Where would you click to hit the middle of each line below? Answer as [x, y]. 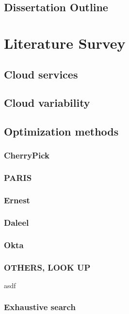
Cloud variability [47, 103]
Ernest [17, 200]
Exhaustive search [40, 307]
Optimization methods [61, 131]
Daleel [16, 222]
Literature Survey [65, 43]
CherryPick [27, 155]
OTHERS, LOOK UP [47, 267]
